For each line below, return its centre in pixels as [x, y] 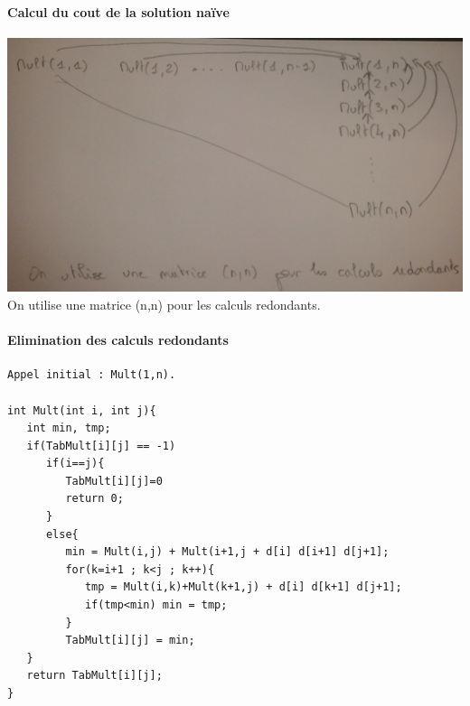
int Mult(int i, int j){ [82, 410]
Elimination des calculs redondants [118, 340]
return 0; [94, 499]
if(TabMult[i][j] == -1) [101, 446]
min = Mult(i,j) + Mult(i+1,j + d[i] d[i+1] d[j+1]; [227, 552]
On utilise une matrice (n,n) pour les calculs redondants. [164, 304]
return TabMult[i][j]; [94, 676]
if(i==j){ [75, 464]
